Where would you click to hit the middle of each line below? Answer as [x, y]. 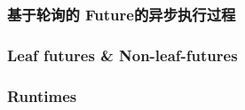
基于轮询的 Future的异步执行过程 [122, 14]
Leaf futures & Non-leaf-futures [122, 55]
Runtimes [42, 95]
